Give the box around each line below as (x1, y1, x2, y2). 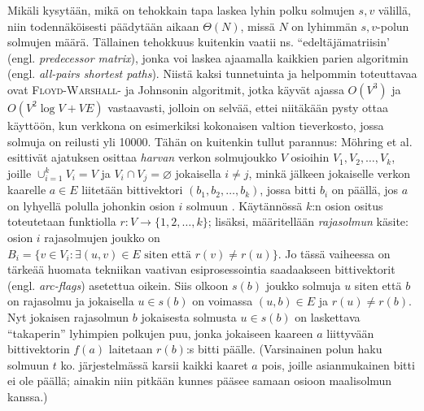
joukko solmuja (265, 276, 341, 293)
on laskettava (295, 308, 361, 325)
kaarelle (7, 181, 46, 198)
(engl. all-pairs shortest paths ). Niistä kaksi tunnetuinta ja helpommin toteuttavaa (7, 65, 417, 82)
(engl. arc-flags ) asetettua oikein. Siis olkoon (7, 276, 229, 293)
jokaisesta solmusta (141, 308, 237, 325)
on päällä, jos (331, 181, 399, 198)
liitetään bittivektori (81, 181, 183, 198)
